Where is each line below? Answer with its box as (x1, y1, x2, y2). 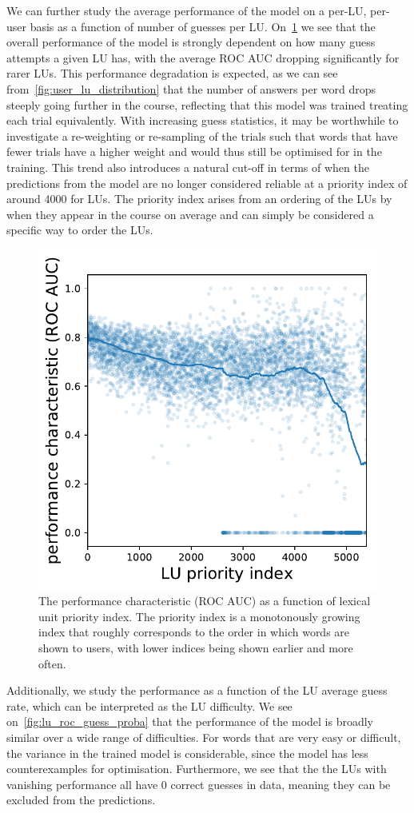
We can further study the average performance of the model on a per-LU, (6, 2, 367, 18)
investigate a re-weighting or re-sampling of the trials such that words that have (6, 127, 398, 144)
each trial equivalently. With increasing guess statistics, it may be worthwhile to (6, 112, 399, 129)
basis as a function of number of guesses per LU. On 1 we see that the (30, 18, 376, 34)
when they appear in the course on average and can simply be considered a (6, 205, 374, 222)
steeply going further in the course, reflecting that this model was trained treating (6, 96, 408, 113)
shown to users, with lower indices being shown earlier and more (38, 640, 353, 656)
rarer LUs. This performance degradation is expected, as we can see (6, 65, 338, 82)
